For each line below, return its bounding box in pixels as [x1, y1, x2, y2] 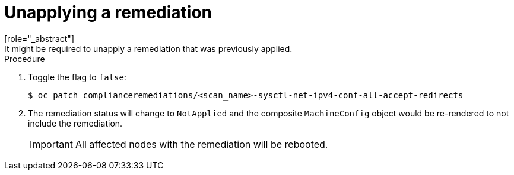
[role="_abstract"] [4, 33, 75, 44]
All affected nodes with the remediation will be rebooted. [75, 138, 328, 150]
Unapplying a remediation [4, 2, 212, 22]
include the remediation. [28, 118, 123, 128]
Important [30, 138, 73, 150]
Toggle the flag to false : [28, 72, 126, 82]
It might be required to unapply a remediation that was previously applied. [4, 43, 293, 54]
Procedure [4, 53, 45, 64]
